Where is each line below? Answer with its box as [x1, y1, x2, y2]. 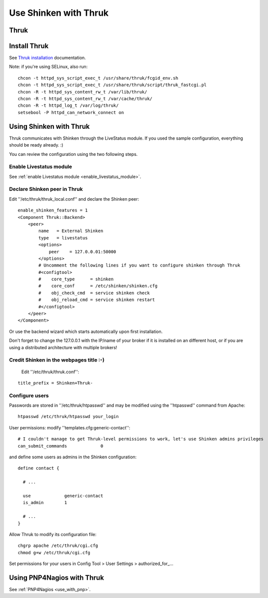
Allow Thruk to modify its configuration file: [9, 531, 97, 537]
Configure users [9, 392, 49, 399]
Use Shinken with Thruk [9, 7, 109, 18]
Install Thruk [9, 42, 49, 50]
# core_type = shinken [38, 276, 114, 282]
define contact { [18, 465, 59, 471]
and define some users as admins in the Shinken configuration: [9, 454, 137, 460]
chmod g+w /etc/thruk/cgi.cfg [18, 550, 91, 555]
